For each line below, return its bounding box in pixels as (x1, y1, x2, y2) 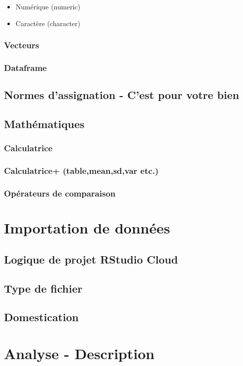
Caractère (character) (15, 18, 80, 28)
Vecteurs (4, 39, 39, 51)
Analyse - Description (4, 343, 155, 363)
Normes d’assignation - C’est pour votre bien (4, 87, 240, 102)
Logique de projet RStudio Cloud (4, 251, 178, 266)
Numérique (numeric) (15, 1, 80, 11)
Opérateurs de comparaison (4, 187, 116, 200)
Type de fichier (4, 280, 83, 296)
